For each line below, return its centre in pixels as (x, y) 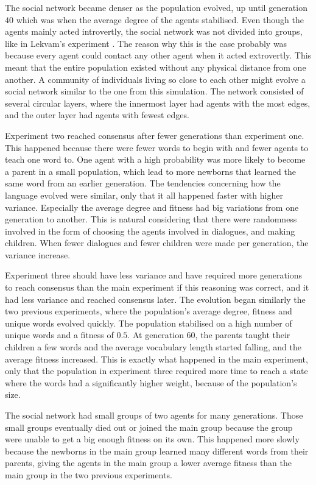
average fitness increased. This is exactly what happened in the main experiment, (156, 359)
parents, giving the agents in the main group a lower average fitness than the (149, 463)
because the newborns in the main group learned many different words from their (157, 451)
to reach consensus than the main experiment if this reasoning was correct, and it (157, 287)
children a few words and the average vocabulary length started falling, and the (153, 347)
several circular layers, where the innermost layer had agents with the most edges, (158, 103)
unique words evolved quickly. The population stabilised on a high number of (149, 323)
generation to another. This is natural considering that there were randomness (151, 219)
